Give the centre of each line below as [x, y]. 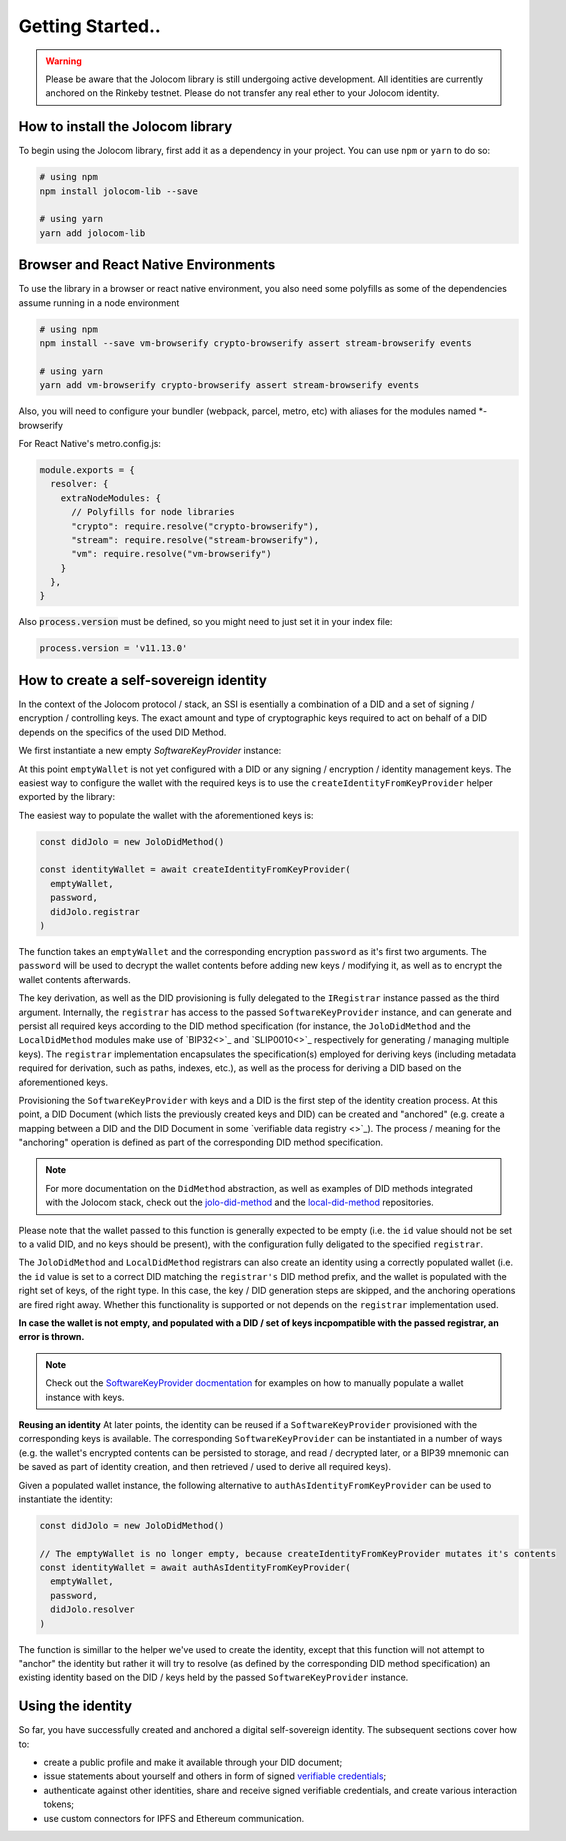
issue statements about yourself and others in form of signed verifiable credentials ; [215, 1776]
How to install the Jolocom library [125, 126]
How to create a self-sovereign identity [142, 680]
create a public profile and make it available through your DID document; [193, 1762]
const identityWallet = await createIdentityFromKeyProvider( [195, 869]
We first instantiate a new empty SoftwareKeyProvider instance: [150, 751]
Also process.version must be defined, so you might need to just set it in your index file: [205, 622]
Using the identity [75, 1706]
